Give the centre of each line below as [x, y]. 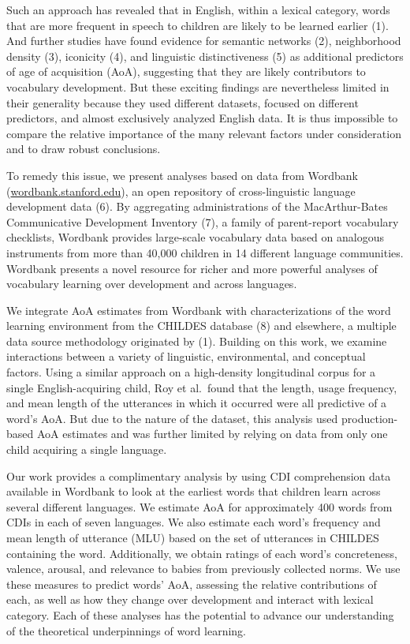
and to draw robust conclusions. [84, 149]
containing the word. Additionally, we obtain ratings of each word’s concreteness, [202, 553]
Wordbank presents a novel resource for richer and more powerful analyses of [192, 268]
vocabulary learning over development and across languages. [152, 284]
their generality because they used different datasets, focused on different [183, 102]
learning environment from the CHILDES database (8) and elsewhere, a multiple [201, 326]
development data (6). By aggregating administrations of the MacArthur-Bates [197, 206]
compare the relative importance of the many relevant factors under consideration [204, 133]
